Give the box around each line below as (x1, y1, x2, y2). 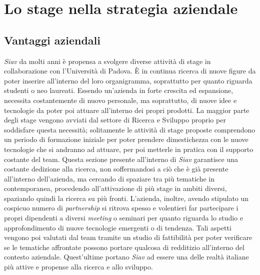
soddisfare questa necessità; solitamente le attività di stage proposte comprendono (4, 124, 255, 134)
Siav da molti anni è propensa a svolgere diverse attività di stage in (4, 55, 211, 66)
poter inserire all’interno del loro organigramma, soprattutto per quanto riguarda (4, 75, 252, 85)
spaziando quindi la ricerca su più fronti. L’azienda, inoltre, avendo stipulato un (4, 192, 249, 203)
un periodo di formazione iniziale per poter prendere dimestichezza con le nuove (4, 134, 248, 144)
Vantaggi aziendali (4, 32, 100, 47)
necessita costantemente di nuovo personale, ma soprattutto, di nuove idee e (4, 94, 237, 105)
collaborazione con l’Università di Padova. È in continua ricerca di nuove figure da (4, 65, 256, 76)
